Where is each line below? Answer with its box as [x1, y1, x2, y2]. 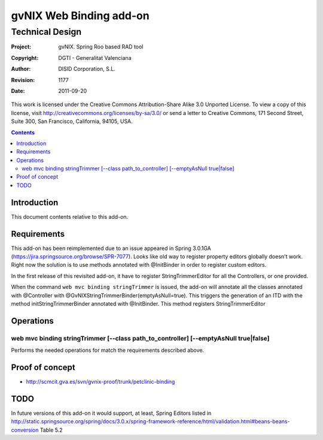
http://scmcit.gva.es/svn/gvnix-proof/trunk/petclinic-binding [26, 378, 175, 385]
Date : [11, 87, 25, 94]
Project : [11, 43, 32, 50]
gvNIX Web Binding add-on [11, 9, 150, 22]
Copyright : [11, 54, 39, 61]
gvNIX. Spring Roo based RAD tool [58, 43, 144, 50]
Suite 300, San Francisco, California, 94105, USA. [11, 117, 133, 125]
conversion [11, 426, 39, 433]
